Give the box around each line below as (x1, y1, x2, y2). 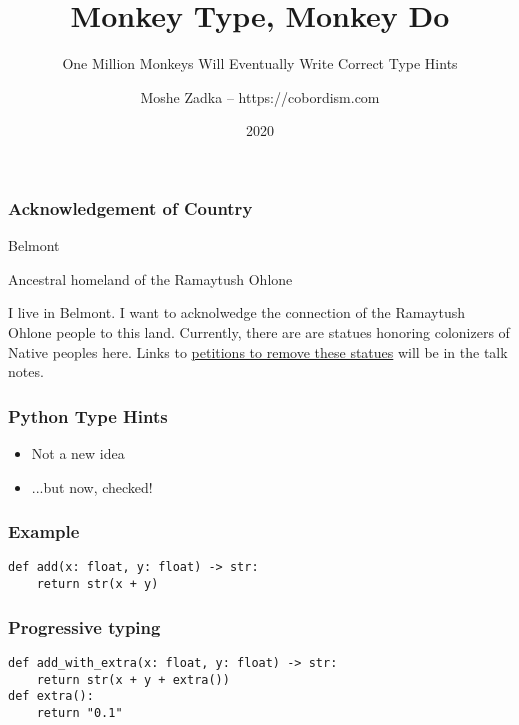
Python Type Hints (8, 403, 168, 428)
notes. (8, 361, 44, 382)
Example (8, 519, 80, 544)
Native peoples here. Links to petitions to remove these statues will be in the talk (8, 341, 508, 362)
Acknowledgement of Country (8, 195, 253, 220)
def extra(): (8, 689, 94, 704)
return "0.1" (36, 705, 123, 720)
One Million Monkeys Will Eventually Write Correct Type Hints (62, 53, 458, 74)
